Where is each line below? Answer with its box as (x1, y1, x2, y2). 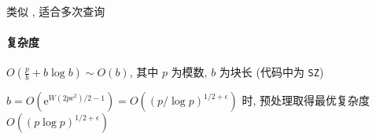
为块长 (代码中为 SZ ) (219, 64, 324, 80)
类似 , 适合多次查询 (6, 3, 105, 19)
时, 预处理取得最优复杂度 (241, 92, 370, 109)
